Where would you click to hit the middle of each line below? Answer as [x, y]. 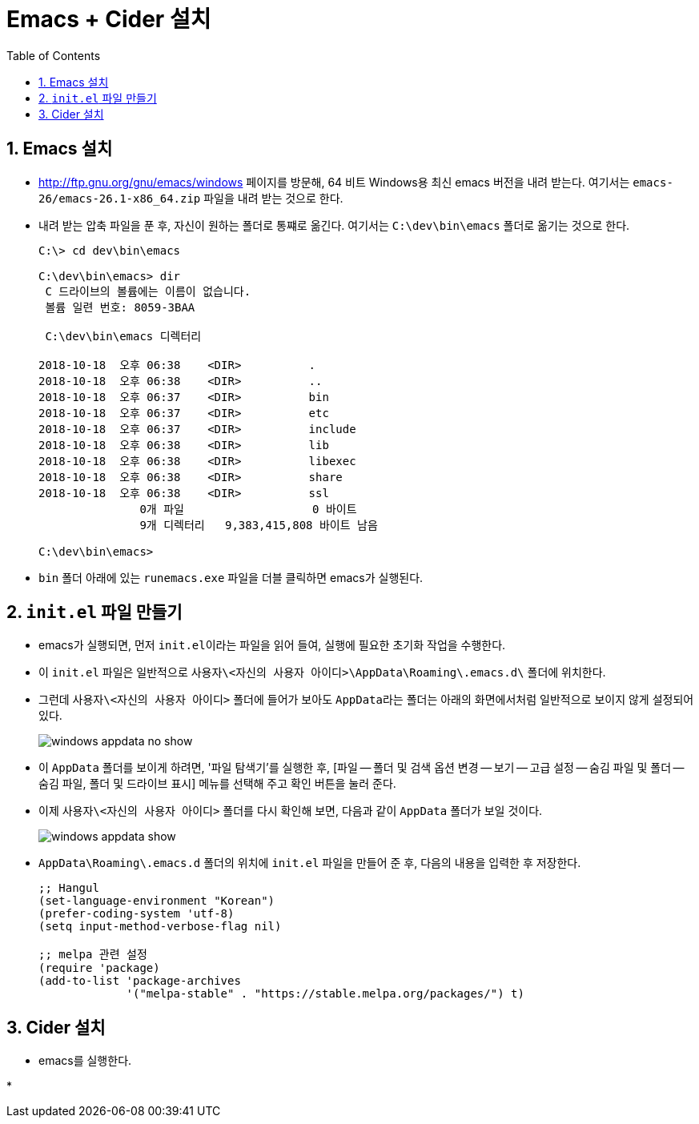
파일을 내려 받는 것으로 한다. [273, 198]
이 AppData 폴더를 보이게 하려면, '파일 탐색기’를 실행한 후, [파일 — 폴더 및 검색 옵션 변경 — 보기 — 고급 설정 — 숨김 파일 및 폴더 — [362, 768]
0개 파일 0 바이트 [248, 509]
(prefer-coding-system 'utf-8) [137, 914]
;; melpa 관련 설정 [93, 955]
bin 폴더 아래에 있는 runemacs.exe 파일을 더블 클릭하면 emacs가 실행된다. [231, 577]
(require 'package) [99, 968]
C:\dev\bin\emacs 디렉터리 [123, 336]
